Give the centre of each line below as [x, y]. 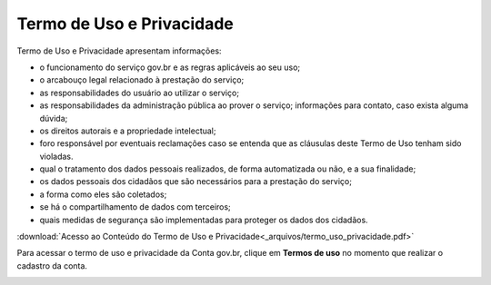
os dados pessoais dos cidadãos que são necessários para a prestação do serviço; [195, 182]
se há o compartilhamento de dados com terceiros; [135, 207]
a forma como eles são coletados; [103, 194]
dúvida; [54, 118]
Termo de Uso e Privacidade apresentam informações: [119, 51]
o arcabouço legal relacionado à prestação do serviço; [142, 80]
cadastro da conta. [52, 265]
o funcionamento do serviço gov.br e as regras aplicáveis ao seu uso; [170, 67]
